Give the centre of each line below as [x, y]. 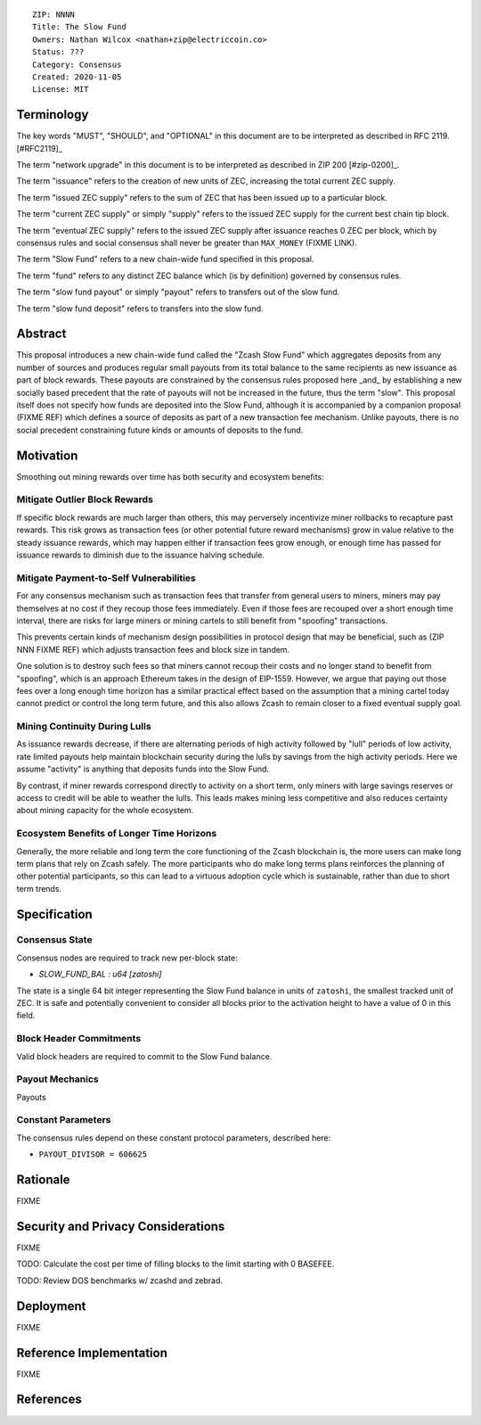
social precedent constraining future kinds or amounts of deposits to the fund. [160, 430]
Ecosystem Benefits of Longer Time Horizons [117, 834]
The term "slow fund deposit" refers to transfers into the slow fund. [140, 309]
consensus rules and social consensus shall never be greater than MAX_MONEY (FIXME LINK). [187, 243]
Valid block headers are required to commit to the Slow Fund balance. [144, 1056]
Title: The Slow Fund [79, 27]
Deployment [51, 1306]
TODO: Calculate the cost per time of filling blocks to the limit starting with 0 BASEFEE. [175, 1264]
